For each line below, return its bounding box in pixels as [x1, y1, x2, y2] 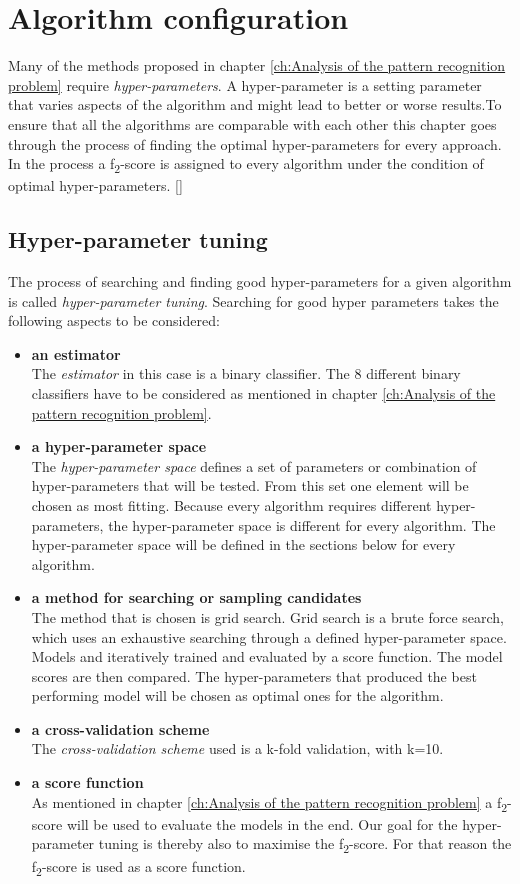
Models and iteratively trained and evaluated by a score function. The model [31, 646, 503, 667]
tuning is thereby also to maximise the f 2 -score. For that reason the [98, 833, 512, 857]
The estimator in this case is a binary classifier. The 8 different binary [31, 363, 461, 384]
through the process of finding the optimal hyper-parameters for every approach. [8, 133, 502, 154]
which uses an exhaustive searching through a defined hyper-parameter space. [31, 626, 507, 647]
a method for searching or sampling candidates [31, 587, 362, 608]
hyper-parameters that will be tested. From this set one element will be [31, 475, 469, 496]
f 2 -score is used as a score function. [31, 855, 246, 879]
